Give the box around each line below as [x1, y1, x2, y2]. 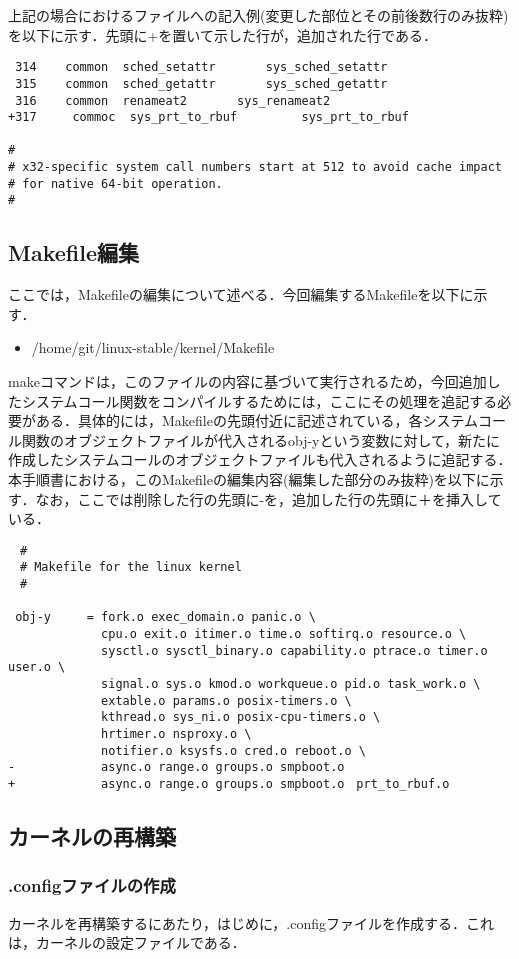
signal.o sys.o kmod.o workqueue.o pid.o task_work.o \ [101, 677, 481, 692]
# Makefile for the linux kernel [19, 560, 242, 575]
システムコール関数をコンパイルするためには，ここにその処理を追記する [21, 390, 498, 411]
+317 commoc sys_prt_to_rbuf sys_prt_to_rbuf [8, 110, 409, 125]
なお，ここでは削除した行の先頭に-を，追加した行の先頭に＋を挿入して [35, 488, 502, 509]
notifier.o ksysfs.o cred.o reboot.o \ [101, 743, 366, 758]
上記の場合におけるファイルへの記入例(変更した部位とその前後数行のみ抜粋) [8, 5, 509, 25]
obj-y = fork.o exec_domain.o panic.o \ [15, 610, 316, 625]
